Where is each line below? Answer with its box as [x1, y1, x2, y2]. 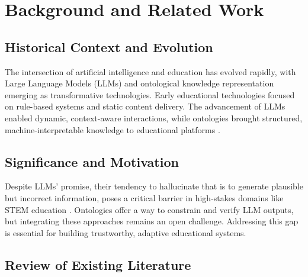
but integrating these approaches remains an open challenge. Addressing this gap [5, 215, 299, 227]
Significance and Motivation [5, 152, 179, 170]
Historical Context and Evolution [5, 37, 213, 56]
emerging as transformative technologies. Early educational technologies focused [5, 88, 295, 101]
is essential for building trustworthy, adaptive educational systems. [5, 226, 246, 239]
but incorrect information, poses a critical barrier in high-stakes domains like [5, 191, 284, 204]
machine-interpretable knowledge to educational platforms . [5, 123, 220, 136]
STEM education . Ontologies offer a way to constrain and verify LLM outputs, [5, 203, 294, 215]
